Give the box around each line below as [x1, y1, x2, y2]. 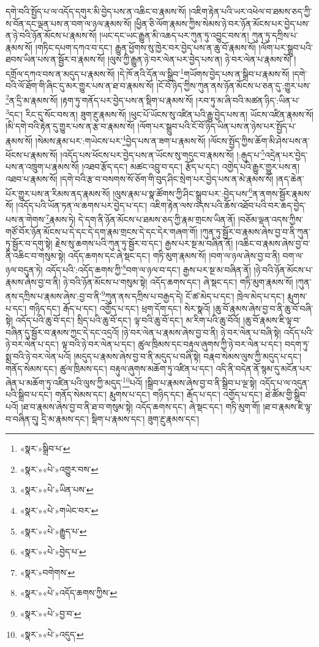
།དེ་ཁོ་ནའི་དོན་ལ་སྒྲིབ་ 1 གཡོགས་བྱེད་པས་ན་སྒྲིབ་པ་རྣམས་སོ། [118, 65, 290, 80]
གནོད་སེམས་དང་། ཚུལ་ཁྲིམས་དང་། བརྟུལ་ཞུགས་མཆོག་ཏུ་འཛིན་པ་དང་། [6, 362, 213, 374]
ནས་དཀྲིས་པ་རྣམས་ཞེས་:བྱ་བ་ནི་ [6, 289, 102, 302]
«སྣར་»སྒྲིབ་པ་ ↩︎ [20, 442, 70, 455]
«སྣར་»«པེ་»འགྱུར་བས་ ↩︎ [20, 462, 99, 475]
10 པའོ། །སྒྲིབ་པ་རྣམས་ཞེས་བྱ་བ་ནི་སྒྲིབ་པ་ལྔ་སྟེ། [122, 374, 257, 389]
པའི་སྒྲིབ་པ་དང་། [6, 388, 53, 401]
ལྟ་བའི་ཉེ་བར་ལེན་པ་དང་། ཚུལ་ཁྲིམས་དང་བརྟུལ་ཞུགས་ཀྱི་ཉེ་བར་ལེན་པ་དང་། [61, 338, 282, 351]
